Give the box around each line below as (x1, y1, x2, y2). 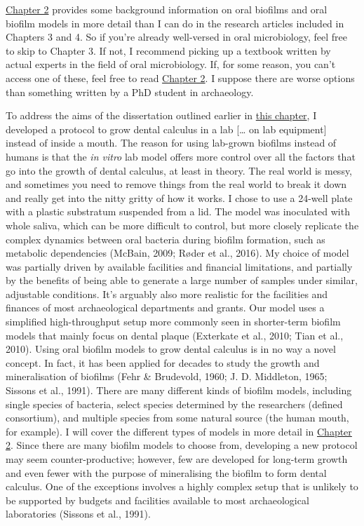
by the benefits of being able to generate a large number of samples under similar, (6, 273, 358, 288)
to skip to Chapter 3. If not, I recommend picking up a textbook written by (6, 43, 331, 58)
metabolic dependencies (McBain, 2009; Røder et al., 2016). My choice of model (6, 245, 349, 260)
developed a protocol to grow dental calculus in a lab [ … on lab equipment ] (6, 121, 327, 136)
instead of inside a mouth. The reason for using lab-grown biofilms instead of (6, 135, 337, 150)
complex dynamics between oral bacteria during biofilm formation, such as (6, 231, 325, 246)
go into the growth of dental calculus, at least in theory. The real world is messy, (6, 163, 353, 177)
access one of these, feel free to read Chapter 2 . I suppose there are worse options (6, 70, 355, 85)
